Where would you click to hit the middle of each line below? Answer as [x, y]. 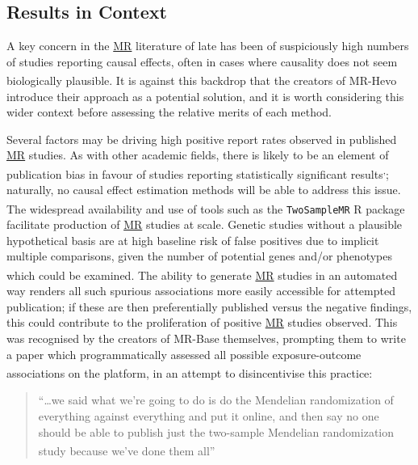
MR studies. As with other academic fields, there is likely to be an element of [198, 155]
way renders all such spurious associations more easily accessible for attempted [201, 291]
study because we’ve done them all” [127, 450]
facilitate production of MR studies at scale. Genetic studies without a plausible [205, 224]
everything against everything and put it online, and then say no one [209, 416]
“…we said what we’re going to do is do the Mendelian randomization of [216, 400]
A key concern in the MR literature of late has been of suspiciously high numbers [208, 46]
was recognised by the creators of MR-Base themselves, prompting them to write [206, 338]
